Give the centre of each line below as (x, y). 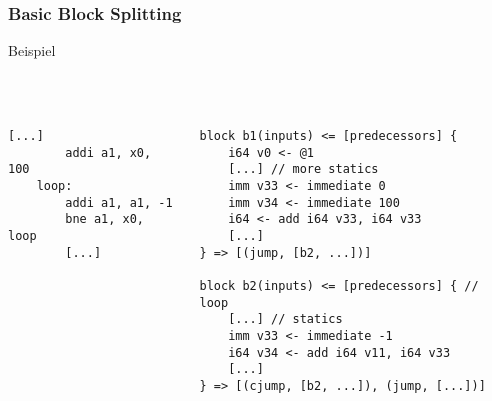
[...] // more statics (303, 169)
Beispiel (32, 50)
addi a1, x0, (108, 152)
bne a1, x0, (105, 219)
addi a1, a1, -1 (119, 202)
